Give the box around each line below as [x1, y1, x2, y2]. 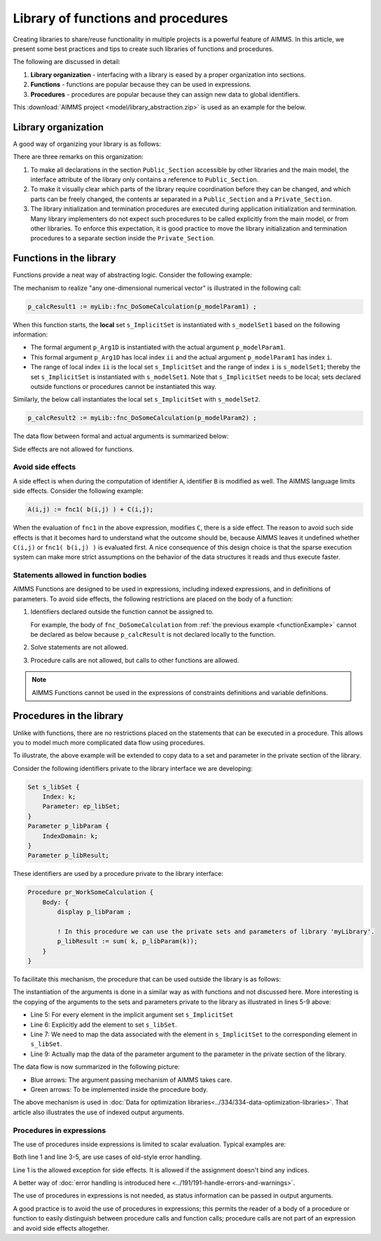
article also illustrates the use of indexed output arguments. [13, 1108, 185, 1116]
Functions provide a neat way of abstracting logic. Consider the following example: [13, 270, 252, 280]
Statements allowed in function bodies [13, 570, 147, 580]
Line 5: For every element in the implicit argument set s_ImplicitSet [30, 1010, 234, 1019]
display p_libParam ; [57, 908, 132, 916]
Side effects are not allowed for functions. [13, 445, 134, 453]
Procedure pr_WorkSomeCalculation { [27, 889, 154, 896]
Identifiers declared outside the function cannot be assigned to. [30, 608, 214, 616]
